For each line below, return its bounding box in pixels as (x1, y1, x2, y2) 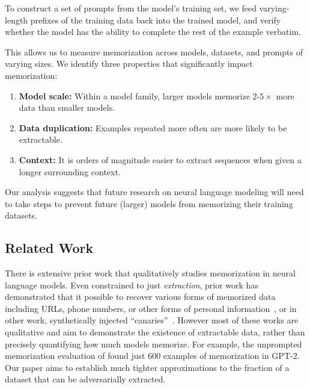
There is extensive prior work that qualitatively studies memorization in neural (5, 267, 296, 279)
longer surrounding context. (19, 165, 121, 178)
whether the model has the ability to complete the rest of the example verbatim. (5, 25, 301, 38)
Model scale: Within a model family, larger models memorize (19, 89, 250, 102)
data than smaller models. (19, 101, 115, 114)
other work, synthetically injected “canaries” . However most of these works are (5, 314, 299, 326)
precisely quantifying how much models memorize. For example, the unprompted (5, 337, 302, 350)
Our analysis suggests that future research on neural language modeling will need (5, 185, 304, 198)
